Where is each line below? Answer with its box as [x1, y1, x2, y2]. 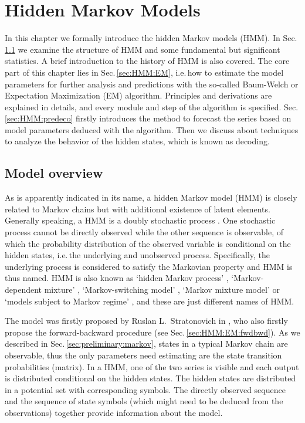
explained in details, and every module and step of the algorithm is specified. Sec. [5, 100, 299, 113]
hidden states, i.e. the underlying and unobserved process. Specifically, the [5, 249, 270, 261]
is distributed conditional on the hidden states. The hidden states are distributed [5, 372, 296, 384]
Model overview [5, 164, 103, 182]
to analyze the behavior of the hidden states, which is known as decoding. [5, 135, 270, 147]
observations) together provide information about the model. [5, 406, 223, 418]
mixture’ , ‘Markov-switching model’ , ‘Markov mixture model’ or [44, 283, 280, 296]
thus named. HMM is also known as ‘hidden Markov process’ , [5, 272, 229, 284]
